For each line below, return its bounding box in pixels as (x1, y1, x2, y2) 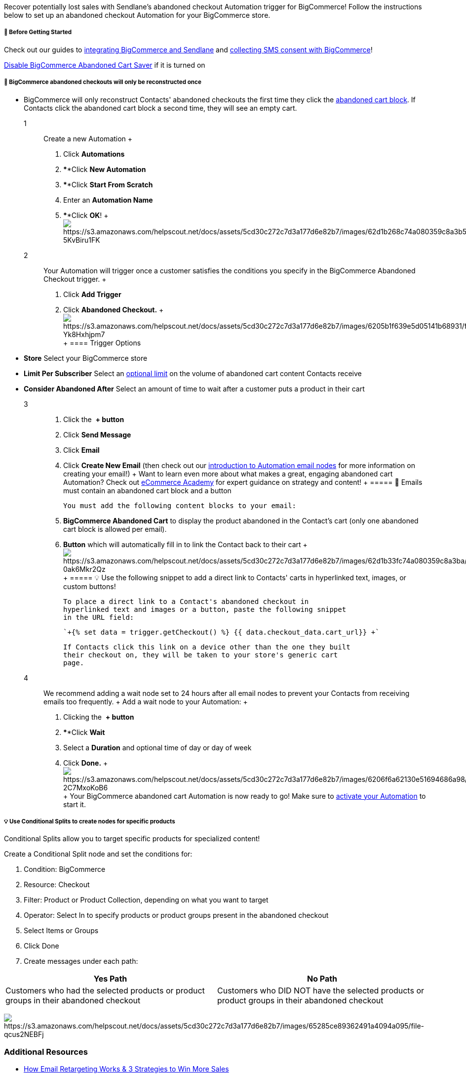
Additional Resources (4, 1046, 88, 1057)
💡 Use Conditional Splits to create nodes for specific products (4, 818, 175, 825)
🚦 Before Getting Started (4, 29, 72, 36)
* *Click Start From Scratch (63, 180, 153, 189)
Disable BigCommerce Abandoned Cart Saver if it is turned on (4, 60, 205, 69)
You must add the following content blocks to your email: (63, 501, 297, 510)
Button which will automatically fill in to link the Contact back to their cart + (63, 540, 308, 549)
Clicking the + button (63, 712, 134, 721)
